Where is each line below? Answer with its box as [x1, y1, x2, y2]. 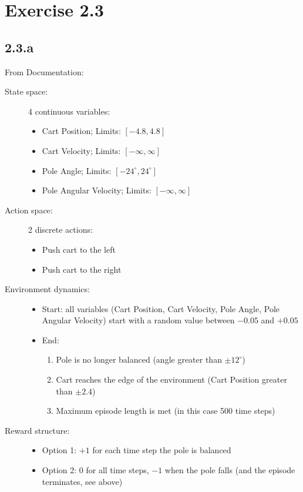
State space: [5, 85, 48, 98]
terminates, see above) [42, 475, 123, 487]
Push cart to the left [42, 243, 116, 255]
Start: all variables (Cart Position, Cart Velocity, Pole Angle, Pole [42, 302, 280, 314]
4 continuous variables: [28, 105, 110, 117]
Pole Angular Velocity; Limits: [42, 184, 151, 196]
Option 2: [42, 464, 77, 476]
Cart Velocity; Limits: [42, 144, 121, 156]
